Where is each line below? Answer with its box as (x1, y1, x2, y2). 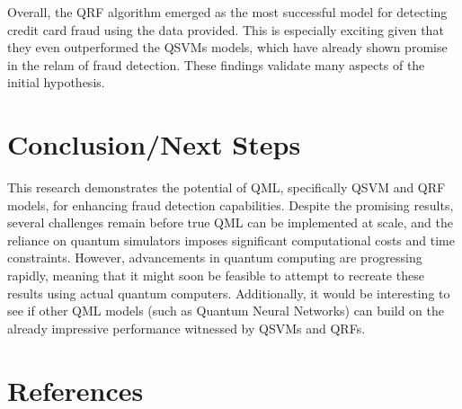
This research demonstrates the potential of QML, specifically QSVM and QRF (7, 178, 446, 197)
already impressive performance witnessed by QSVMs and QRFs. (7, 318, 366, 337)
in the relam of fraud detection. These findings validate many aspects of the (7, 55, 425, 74)
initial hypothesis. (7, 73, 105, 92)
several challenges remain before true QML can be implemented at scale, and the (7, 213, 453, 232)
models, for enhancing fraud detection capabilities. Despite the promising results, (7, 195, 454, 214)
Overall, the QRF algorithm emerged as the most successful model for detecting (7, 3, 448, 21)
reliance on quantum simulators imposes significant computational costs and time (7, 230, 455, 249)
